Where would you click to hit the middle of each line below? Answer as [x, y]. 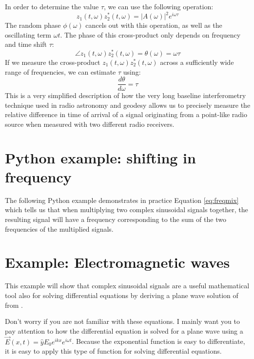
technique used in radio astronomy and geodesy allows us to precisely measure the [128, 105]
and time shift [26, 44]
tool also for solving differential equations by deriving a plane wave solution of [122, 295]
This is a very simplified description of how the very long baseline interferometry [126, 95]
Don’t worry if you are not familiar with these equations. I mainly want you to [122, 321]
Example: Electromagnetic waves [117, 262]
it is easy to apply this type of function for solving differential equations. [113, 351]
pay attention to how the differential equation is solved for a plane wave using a [124, 330]
